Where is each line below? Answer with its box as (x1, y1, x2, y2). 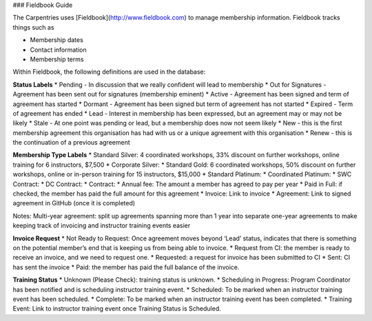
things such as (12, 23, 54, 31)
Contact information (30, 45, 87, 54)
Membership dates (30, 36, 84, 44)
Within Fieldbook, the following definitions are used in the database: (12, 68, 206, 76)
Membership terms (30, 55, 84, 63)
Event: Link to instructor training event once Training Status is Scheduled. (12, 304, 221, 313)
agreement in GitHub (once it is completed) (12, 199, 136, 207)
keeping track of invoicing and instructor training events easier (12, 221, 191, 230)
